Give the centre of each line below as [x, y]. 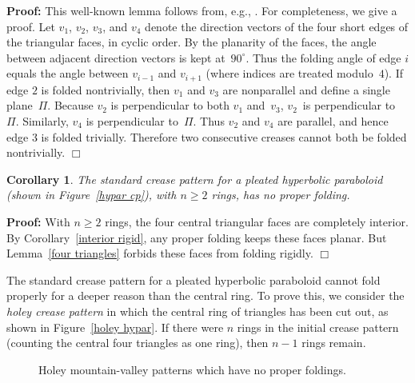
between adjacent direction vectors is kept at [116, 57]
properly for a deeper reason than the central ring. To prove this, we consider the [206, 295]
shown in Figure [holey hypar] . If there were [115, 327]
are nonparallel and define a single [306, 89]
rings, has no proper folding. [281, 195]
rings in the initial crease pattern [318, 327]
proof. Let [31, 26]
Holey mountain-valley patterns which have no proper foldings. [192, 369]
